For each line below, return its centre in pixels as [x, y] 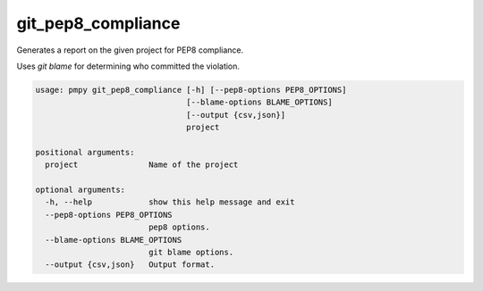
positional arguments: [85, 152]
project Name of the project [142, 165]
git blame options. [191, 252]
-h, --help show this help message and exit [170, 202]
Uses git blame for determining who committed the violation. [128, 66]
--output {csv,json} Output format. [130, 265]
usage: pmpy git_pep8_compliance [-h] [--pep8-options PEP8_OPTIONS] [191, 90]
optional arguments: [80, 190]
